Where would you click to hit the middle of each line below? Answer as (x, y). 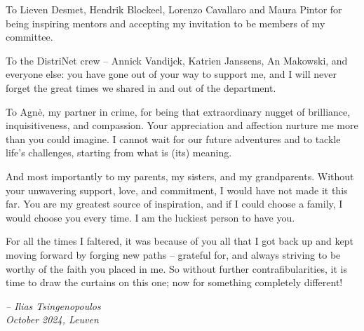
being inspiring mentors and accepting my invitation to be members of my (166, 23)
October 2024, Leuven (52, 319)
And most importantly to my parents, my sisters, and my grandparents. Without (180, 176)
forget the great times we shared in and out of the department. (141, 87)
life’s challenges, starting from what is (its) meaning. (119, 153)
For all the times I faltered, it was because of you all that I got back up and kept (180, 241)
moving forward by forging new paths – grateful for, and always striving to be (173, 254)
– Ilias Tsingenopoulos (53, 305)
